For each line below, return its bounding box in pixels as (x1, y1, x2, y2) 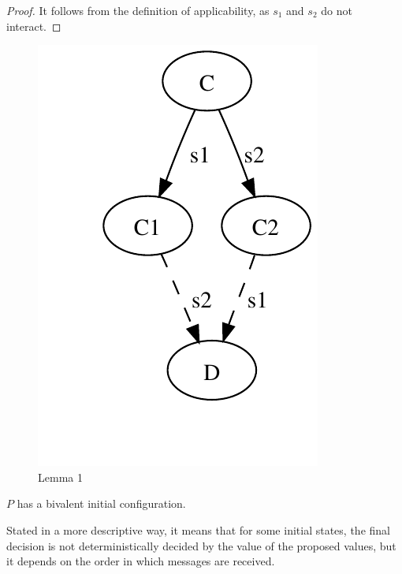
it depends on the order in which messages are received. (6, 553, 275, 569)
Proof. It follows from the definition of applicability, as (6, 2, 270, 18)
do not (321, 2, 352, 18)
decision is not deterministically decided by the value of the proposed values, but (6, 537, 396, 553)
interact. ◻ (6, 17, 61, 34)
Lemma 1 (38, 468, 83, 485)
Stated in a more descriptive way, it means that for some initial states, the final (6, 521, 390, 538)
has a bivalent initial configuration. (17, 495, 186, 512)
